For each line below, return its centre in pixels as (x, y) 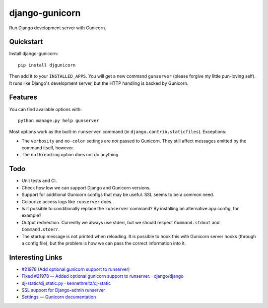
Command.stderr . (41, 229)
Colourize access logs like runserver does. (67, 201)
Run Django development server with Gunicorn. (58, 28)
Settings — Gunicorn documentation (59, 297)
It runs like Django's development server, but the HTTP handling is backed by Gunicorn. (99, 83)
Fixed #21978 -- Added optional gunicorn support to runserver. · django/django (102, 276)
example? (32, 215)
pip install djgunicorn (47, 65)
